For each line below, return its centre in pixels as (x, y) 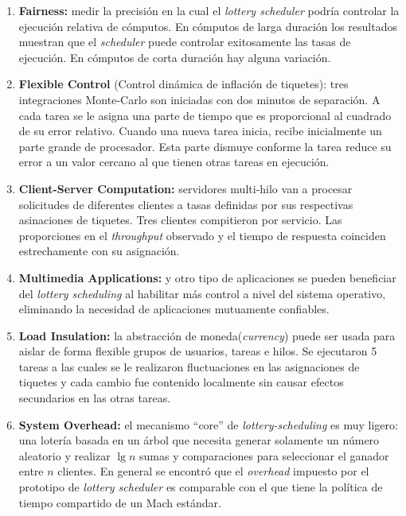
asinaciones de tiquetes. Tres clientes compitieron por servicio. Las (180, 220)
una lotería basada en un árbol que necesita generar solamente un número (199, 440)
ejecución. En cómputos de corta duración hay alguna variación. (175, 57)
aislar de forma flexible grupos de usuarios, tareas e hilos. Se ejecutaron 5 (198, 351)
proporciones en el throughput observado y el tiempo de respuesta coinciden (202, 235)
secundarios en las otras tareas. (95, 398)
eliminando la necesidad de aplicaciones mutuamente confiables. (174, 309)
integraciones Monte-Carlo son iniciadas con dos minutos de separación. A (199, 99)
